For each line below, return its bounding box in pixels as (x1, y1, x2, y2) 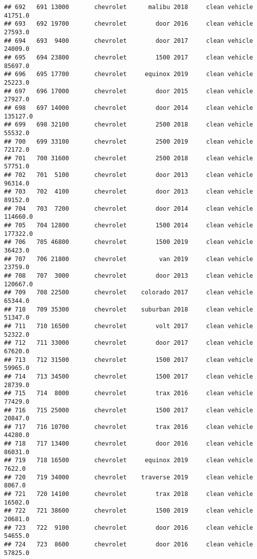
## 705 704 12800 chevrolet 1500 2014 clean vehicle (4, 222, 253, 229)
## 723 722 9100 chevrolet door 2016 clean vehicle (4, 524, 253, 531)
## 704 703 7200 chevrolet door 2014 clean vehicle (4, 205, 253, 212)
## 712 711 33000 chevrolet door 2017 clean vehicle (4, 339, 253, 347)
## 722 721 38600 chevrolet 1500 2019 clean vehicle (4, 507, 253, 515)
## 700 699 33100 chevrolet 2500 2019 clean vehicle (4, 138, 253, 145)
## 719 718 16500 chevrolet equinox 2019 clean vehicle (4, 457, 253, 464)
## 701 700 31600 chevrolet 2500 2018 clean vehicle (4, 154, 253, 162)
